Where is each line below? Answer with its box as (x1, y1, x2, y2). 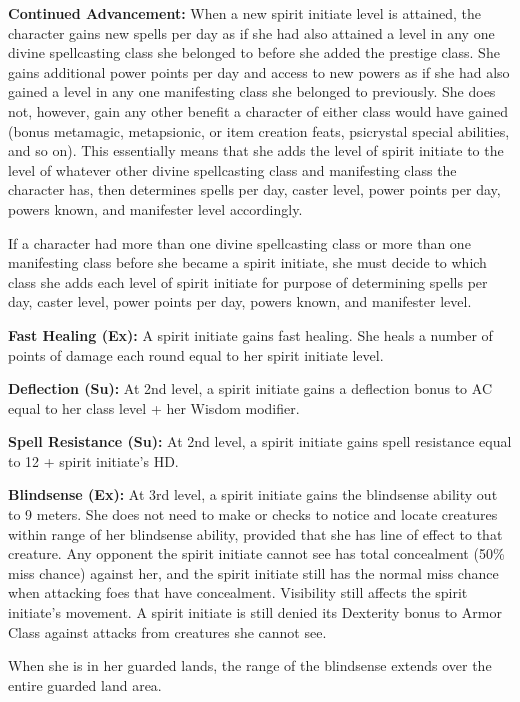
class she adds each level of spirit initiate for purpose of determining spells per (8, 271, 488, 292)
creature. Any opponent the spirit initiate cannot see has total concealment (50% (8, 543, 505, 564)
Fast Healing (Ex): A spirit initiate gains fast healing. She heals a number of (8, 324, 493, 345)
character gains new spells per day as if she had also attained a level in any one (8, 22, 495, 43)
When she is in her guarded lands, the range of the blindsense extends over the (8, 655, 492, 676)
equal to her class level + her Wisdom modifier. (8, 397, 300, 418)
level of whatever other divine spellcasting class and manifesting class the (8, 159, 457, 180)
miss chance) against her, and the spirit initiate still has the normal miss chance (8, 562, 499, 583)
